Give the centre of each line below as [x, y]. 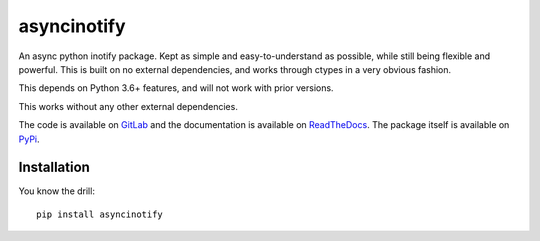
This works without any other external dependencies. [128, 106]
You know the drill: [56, 191]
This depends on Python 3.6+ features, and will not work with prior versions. [176, 88]
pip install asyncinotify [100, 214]
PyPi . [29, 139]
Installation [54, 167]
